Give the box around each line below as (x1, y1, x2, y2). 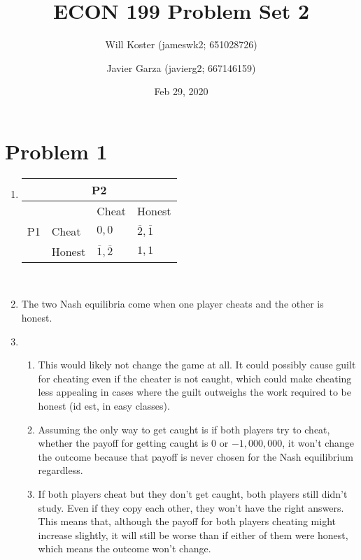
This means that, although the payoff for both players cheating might (38, 514, 336, 529)
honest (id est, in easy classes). (38, 399, 170, 412)
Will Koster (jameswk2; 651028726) (105, 37, 257, 52)
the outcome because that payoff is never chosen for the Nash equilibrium (38, 449, 353, 464)
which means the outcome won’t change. (38, 541, 211, 556)
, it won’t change (282, 436, 354, 450)
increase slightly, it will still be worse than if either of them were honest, (38, 527, 348, 542)
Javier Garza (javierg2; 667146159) (106, 60, 256, 75)
